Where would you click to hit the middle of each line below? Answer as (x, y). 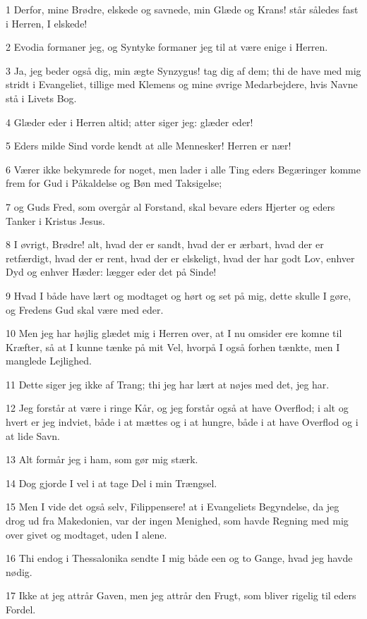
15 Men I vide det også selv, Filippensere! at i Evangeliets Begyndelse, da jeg (173, 507)
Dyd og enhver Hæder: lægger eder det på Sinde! (111, 272)
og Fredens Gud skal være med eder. (85, 309)
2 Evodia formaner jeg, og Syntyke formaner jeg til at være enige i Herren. (167, 47)
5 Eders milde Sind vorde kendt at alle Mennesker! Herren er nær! (149, 146)
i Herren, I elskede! (47, 23)
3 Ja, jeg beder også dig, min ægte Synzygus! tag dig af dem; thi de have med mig (183, 70)
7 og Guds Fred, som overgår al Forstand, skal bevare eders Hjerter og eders (170, 206)
